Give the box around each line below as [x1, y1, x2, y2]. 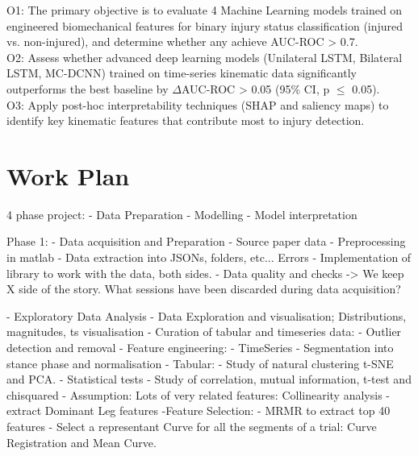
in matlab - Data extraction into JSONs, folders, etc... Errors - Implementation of [6, 249, 412, 266]
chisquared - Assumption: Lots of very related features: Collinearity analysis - [6, 386, 390, 403]
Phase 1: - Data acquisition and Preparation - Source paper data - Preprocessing [6, 233, 406, 250]
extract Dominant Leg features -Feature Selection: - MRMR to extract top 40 [6, 402, 391, 419]
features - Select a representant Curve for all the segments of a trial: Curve [6, 418, 377, 434]
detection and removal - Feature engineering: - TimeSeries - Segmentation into [6, 339, 394, 356]
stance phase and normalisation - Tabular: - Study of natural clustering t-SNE [6, 354, 394, 371]
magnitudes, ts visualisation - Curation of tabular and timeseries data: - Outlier [6, 323, 402, 340]
